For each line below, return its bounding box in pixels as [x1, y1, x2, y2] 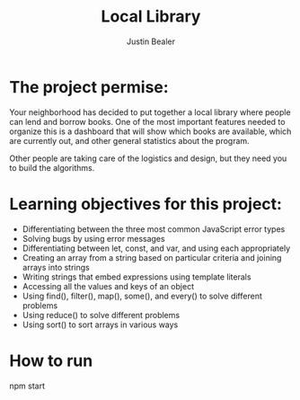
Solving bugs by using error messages [22, 233, 165, 244]
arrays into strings [22, 262, 90, 272]
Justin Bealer [127, 36, 175, 47]
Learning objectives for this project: [9, 193, 283, 214]
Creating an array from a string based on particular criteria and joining [22, 252, 282, 262]
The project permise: [9, 76, 169, 97]
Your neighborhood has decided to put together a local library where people [9, 106, 291, 118]
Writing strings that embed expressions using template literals [22, 271, 251, 282]
